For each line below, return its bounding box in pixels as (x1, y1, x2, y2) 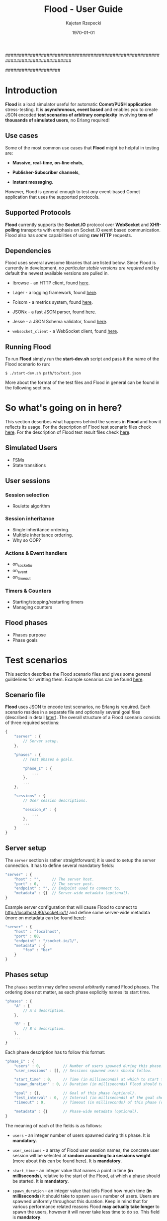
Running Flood (5, 343, 51, 351)
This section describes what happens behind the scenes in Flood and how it (5, 419, 162, 425)
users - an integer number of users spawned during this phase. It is (12, 1132, 151, 1138)
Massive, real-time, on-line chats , (12, 159, 84, 165)
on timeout (12, 574, 31, 581)
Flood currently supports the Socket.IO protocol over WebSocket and (5, 222, 149, 228)
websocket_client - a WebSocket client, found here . (12, 328, 118, 334)
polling (5, 227, 20, 233)
